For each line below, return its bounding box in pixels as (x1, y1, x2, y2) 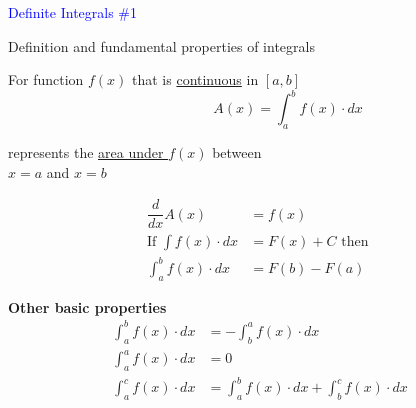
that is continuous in (132, 69, 259, 90)
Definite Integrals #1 (8, 2, 138, 22)
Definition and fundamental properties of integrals (8, 35, 315, 56)
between (212, 142, 262, 163)
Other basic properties (8, 296, 167, 317)
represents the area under (8, 142, 164, 163)
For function (8, 69, 84, 90)
